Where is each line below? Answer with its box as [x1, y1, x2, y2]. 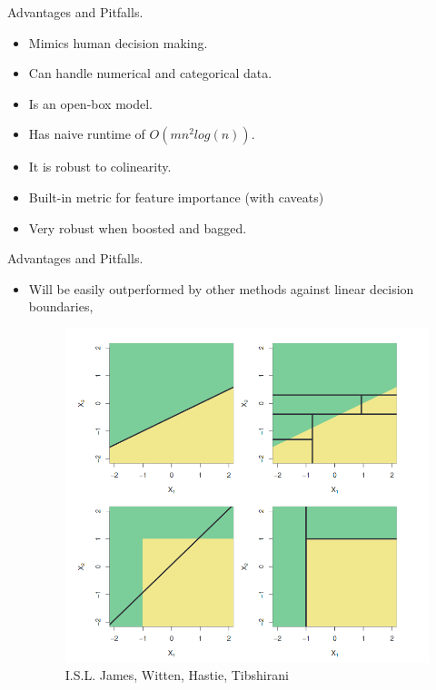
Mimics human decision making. [28, 33, 208, 52]
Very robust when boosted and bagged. [28, 218, 247, 237]
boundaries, [28, 297, 94, 316]
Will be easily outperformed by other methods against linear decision [28, 279, 414, 298]
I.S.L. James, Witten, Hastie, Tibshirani [64, 665, 289, 685]
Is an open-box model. [28, 94, 153, 113]
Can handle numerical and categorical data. [28, 64, 272, 83]
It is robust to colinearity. [28, 157, 172, 176]
